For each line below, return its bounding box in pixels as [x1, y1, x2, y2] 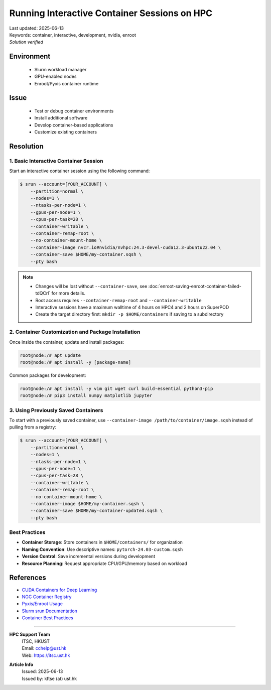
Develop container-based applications [34, 122, 113, 128]
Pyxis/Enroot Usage [22, 601, 63, 607]
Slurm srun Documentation [22, 608, 78, 614]
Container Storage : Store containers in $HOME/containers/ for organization [22, 539, 183, 545]
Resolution [9, 142, 44, 151]
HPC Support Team [9, 631, 50, 637]
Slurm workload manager [34, 66, 87, 72]
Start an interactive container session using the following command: [9, 168, 150, 174]
